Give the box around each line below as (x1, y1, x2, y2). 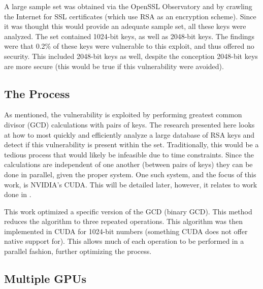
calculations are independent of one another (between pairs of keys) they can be (4, 159, 253, 170)
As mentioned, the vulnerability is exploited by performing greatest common (4, 109, 242, 120)
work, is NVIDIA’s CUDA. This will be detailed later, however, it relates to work (4, 179, 257, 189)
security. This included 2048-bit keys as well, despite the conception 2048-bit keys (4, 50, 258, 61)
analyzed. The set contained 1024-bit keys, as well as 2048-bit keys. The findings (4, 30, 255, 41)
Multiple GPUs (4, 271, 86, 286)
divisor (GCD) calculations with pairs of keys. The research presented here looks (4, 119, 255, 130)
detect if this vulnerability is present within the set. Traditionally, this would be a (4, 139, 259, 150)
